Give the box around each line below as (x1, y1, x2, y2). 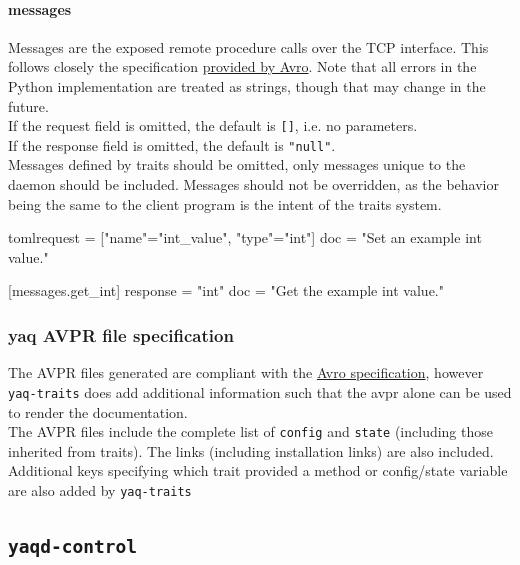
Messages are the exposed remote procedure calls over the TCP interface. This (8, 36, 489, 57)
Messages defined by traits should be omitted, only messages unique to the (8, 154, 466, 175)
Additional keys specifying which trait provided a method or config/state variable (8, 460, 508, 481)
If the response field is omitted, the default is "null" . (8, 134, 336, 155)
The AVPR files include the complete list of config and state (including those (8, 421, 493, 442)
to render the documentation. (8, 401, 188, 422)
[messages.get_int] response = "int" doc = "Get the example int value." (8, 280, 444, 301)
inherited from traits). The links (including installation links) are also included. (8, 440, 494, 461)
